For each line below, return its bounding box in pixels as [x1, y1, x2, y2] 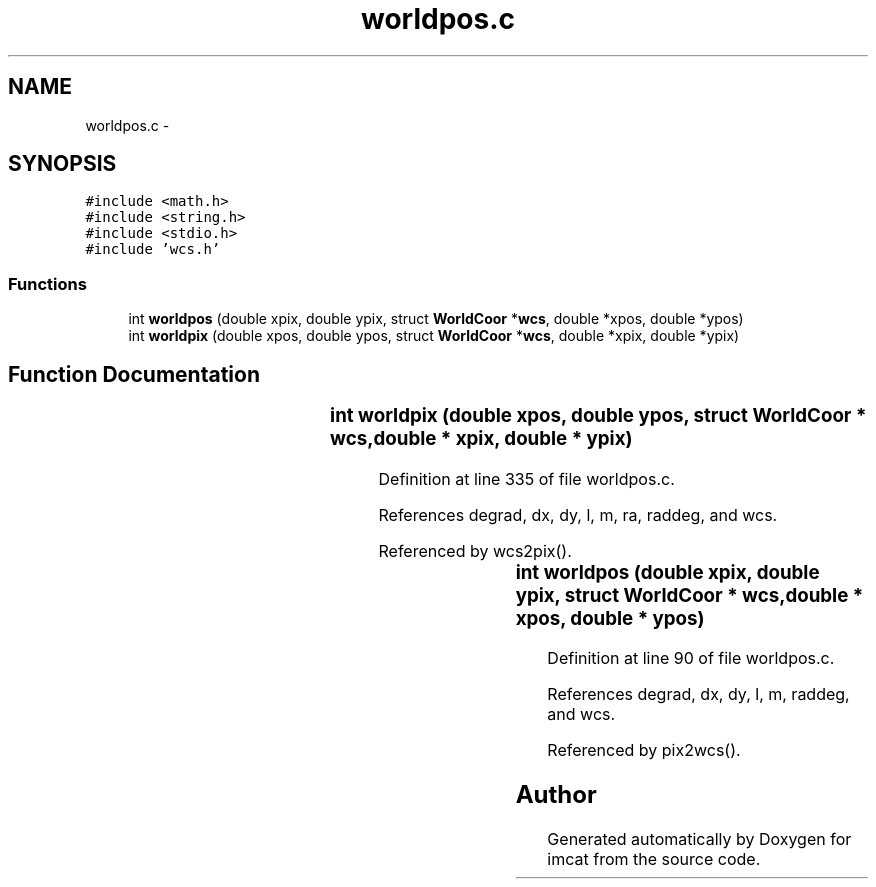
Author [515, 780, 597, 810]
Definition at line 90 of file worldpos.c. [547, 648, 835, 669]
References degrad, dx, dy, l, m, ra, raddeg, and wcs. [378, 504, 778, 525]
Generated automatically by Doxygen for [547, 829, 852, 850]
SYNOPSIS [8, 151, 117, 177]
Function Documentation [8, 361, 260, 387]
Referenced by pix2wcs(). [547, 740, 741, 761]
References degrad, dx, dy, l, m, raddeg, [547, 684, 850, 705]
